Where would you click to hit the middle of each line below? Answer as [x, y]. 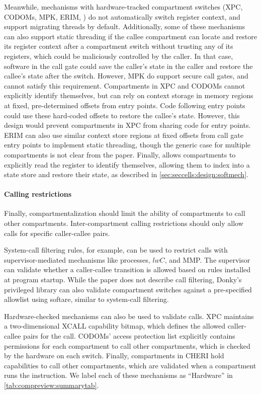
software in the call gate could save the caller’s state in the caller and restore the [128, 66]
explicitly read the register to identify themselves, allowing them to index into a [127, 164]
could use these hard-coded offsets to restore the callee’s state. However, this [122, 115]
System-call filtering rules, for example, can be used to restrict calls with [116, 250]
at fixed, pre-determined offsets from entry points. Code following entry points [125, 105]
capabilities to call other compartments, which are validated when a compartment [130, 365]
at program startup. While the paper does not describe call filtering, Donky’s [123, 280]
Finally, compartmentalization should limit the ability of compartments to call [125, 213]
